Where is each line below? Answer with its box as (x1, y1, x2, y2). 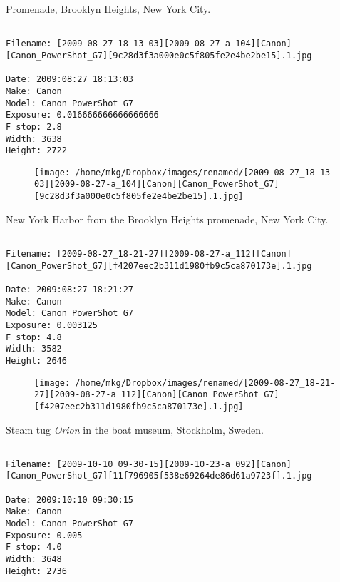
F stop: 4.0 (6, 542, 62, 553)
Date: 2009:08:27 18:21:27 (6, 285, 133, 295)
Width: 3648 (6, 554, 62, 565)
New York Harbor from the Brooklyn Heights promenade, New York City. (6, 211, 329, 226)
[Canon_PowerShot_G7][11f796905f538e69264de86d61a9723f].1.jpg (6, 471, 312, 481)
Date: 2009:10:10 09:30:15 (6, 494, 133, 505)
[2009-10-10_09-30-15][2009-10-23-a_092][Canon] (56, 459, 292, 469)
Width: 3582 (6, 344, 62, 354)
